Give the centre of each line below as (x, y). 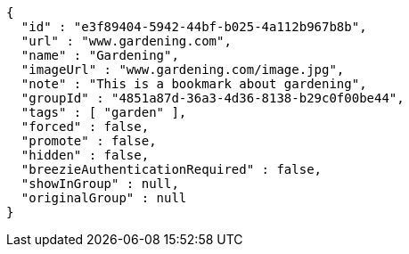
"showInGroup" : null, (100, 184)
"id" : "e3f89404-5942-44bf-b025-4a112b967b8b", (194, 27)
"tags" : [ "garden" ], (104, 112)
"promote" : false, (89, 141)
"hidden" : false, (85, 155)
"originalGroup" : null (104, 198)
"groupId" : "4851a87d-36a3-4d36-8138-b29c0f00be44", (213, 98)
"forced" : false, (85, 127)
